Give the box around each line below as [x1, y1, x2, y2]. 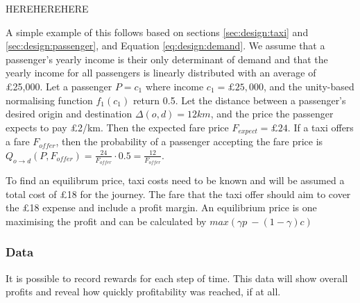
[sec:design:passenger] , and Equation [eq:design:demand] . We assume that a [6, 38, 325, 53]
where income [145, 79, 204, 93]
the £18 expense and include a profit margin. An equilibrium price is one [6, 200, 317, 215]
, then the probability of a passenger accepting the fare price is [55, 134, 323, 149]
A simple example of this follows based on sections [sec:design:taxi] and [6, 24, 309, 39]
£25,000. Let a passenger [6, 79, 112, 93]
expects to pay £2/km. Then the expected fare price [6, 120, 229, 134]
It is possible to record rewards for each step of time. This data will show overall [6, 270, 348, 285]
